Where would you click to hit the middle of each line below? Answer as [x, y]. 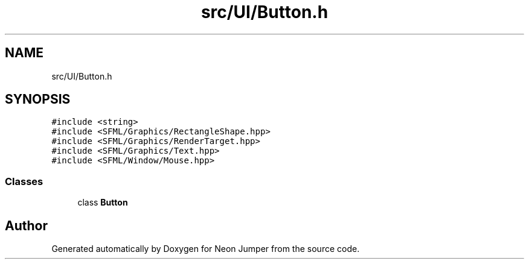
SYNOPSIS [38, 99]
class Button [103, 203]
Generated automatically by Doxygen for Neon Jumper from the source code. [206, 249]
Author [26, 225]
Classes [24, 181]
